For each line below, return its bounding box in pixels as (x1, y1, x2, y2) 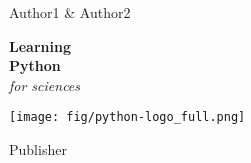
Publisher (9, 139, 67, 160)
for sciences (9, 74, 81, 95)
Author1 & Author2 (9, 2, 131, 22)
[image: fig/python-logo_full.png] (9, 110, 246, 125)
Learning (9, 35, 71, 56)
